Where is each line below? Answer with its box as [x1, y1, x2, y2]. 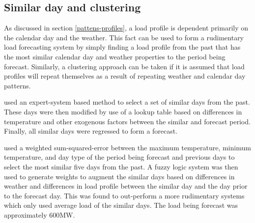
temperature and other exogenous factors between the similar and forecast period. [4, 116, 251, 126]
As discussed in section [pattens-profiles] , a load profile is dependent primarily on [4, 23, 249, 33]
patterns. [4, 80, 31, 90]
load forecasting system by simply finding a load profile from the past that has [4, 42, 241, 52]
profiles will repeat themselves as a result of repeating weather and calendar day [4, 71, 246, 81]
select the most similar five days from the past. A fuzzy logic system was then [4, 161, 238, 171]
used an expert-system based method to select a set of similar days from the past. [4, 97, 250, 107]
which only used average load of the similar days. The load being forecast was [4, 200, 238, 210]
